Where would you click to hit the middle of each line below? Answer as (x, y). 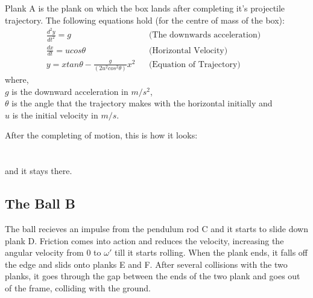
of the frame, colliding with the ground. (78, 287)
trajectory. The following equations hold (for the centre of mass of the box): (145, 20)
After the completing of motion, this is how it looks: (101, 135)
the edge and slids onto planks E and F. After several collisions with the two (146, 264)
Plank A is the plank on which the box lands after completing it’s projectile (145, 8)
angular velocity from (44, 252)
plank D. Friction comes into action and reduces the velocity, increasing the (144, 240)
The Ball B (40, 203)
